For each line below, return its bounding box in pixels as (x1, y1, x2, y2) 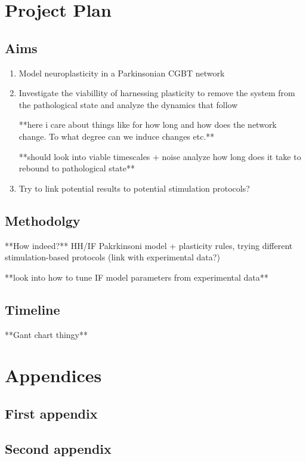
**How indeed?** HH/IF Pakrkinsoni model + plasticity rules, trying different (5, 239, 293, 251)
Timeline (5, 300, 60, 318)
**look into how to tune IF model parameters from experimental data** (5, 271, 268, 283)
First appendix (5, 404, 98, 422)
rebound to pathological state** (18, 162, 135, 174)
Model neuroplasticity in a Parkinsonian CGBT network (18, 66, 225, 79)
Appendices (5, 363, 102, 388)
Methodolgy (5, 211, 81, 229)
